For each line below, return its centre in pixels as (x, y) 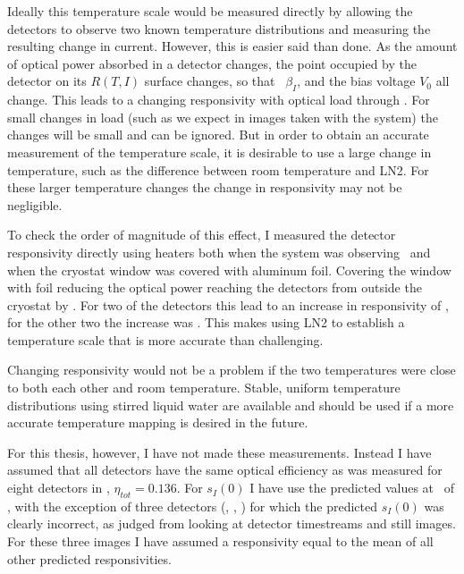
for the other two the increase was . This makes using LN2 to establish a (206, 322)
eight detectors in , (59, 488)
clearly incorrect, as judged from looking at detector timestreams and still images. (232, 523)
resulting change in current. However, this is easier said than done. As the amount (232, 46)
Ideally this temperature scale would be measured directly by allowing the (210, 11)
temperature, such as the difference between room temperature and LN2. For (218, 169)
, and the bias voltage (356, 81)
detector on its (47, 81)
